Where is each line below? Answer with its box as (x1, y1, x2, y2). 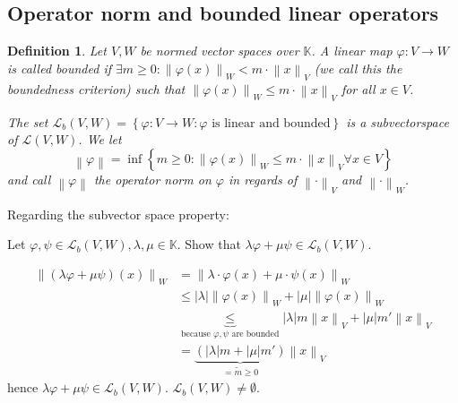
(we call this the (314, 58, 402, 77)
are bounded (231, 329, 280, 339)
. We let (78, 130, 122, 149)
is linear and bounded (212, 116, 331, 130)
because (181, 329, 211, 339)
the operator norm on (93, 170, 212, 189)
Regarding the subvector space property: (7, 204, 229, 223)
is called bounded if (7, 58, 111, 77)
